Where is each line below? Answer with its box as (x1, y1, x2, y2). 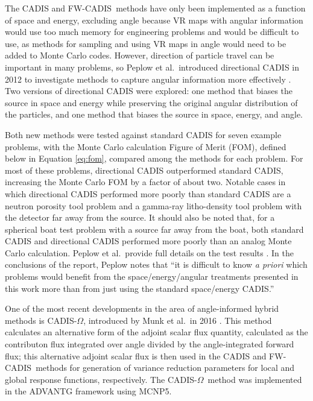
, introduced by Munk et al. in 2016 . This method (83, 314, 272, 326)
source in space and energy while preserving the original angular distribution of (5, 96, 298, 109)
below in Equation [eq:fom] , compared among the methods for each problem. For (5, 152, 303, 165)
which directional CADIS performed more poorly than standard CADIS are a (5, 187, 291, 200)
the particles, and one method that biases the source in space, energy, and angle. (5, 108, 303, 121)
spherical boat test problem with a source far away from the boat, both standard (5, 223, 304, 235)
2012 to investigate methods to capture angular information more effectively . (5, 72, 291, 85)
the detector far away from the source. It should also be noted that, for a (5, 211, 275, 224)
